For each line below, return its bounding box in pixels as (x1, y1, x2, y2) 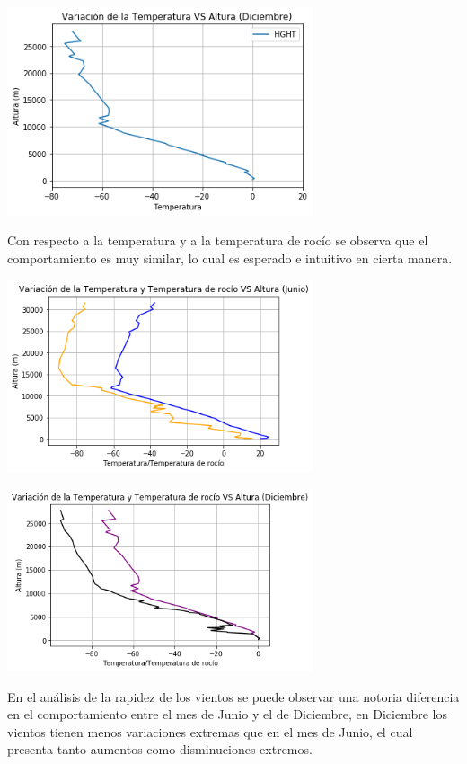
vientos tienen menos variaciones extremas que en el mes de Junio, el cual (7, 722, 413, 741)
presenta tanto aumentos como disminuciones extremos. (7, 740, 313, 759)
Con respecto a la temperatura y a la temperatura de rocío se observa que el (7, 231, 428, 250)
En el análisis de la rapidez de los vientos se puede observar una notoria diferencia (7, 687, 460, 706)
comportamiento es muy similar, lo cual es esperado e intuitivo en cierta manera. (7, 248, 453, 267)
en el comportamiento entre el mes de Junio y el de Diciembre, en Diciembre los (7, 705, 448, 724)
